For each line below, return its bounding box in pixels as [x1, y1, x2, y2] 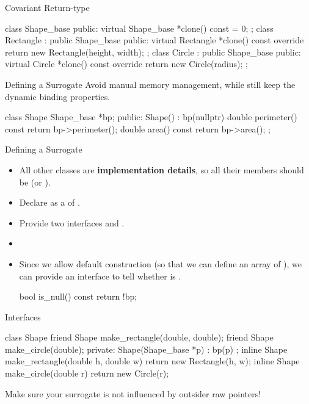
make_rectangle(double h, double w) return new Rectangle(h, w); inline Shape [5, 355, 300, 367]
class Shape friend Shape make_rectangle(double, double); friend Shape [5, 331, 274, 344]
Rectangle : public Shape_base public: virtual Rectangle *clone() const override [5, 34, 304, 46]
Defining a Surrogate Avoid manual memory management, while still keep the [5, 78, 296, 90]
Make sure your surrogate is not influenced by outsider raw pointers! [5, 387, 261, 400]
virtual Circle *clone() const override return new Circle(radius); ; [5, 57, 248, 70]
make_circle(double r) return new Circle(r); [5, 367, 169, 380]
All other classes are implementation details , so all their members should [19, 163, 304, 176]
